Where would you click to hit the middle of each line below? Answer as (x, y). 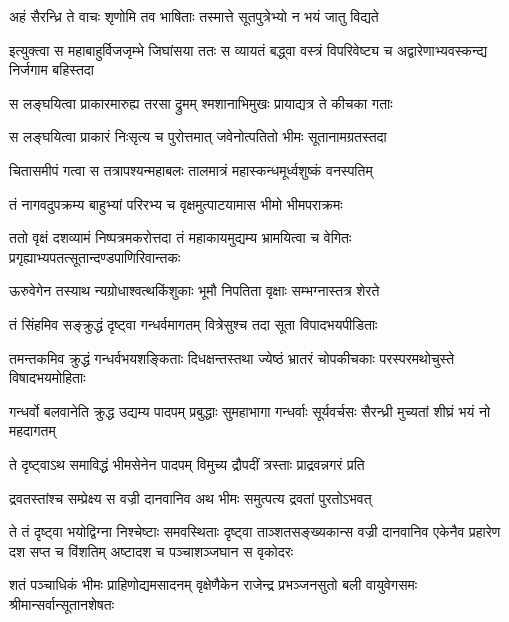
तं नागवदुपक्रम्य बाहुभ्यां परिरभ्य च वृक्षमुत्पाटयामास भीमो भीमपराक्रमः (176, 203)
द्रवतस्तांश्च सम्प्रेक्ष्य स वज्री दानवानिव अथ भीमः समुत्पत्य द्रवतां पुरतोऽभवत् (190, 497)
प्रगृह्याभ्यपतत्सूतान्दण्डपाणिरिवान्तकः (95, 256)
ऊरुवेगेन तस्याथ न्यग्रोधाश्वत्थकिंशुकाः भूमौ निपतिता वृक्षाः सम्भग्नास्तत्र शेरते (194, 290)
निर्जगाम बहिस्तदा (52, 69)
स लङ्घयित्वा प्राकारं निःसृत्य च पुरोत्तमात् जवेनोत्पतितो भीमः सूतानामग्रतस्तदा (198, 136)
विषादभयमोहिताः (47, 377)
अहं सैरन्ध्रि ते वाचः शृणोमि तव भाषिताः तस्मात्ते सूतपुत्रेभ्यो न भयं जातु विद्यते (194, 16)
